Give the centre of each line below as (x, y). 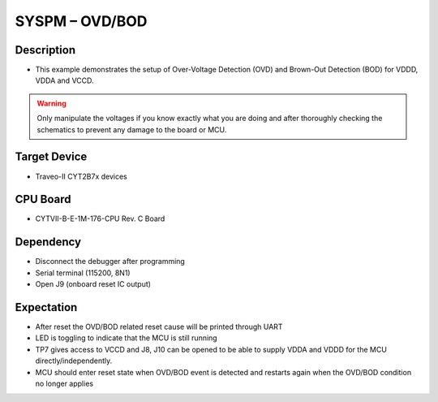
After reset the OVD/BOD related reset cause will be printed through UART (159, 327)
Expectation (46, 307)
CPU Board (43, 199)
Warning (52, 103)
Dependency (48, 242)
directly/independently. (74, 361)
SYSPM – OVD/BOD (81, 21)
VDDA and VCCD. (64, 80)
